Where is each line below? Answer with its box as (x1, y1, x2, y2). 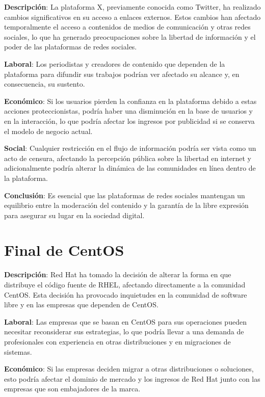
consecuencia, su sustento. (4, 78, 85, 89)
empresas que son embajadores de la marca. (4, 383, 141, 394)
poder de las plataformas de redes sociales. (4, 41, 137, 52)
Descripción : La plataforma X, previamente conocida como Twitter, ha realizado (4, 2, 261, 12)
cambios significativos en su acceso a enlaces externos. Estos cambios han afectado (4, 11, 261, 22)
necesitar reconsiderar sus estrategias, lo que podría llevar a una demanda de (4, 326, 244, 337)
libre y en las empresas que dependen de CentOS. (4, 299, 158, 310)
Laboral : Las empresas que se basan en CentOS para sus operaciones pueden (4, 316, 247, 327)
